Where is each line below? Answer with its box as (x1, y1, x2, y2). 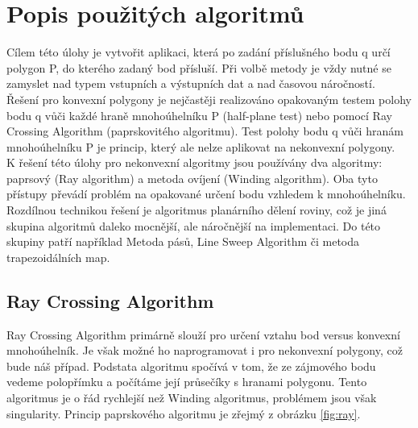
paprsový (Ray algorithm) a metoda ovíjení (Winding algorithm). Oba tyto (6, 169, 378, 186)
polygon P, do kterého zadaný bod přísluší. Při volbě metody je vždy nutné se (6, 59, 391, 76)
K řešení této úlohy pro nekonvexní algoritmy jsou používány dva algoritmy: (6, 154, 383, 171)
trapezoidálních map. (6, 248, 110, 265)
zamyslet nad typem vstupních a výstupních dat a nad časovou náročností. (6, 75, 375, 92)
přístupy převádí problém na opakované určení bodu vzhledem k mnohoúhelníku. (6, 185, 406, 202)
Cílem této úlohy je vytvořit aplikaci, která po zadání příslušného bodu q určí (6, 44, 391, 60)
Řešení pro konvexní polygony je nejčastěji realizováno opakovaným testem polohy (6, 90, 412, 107)
